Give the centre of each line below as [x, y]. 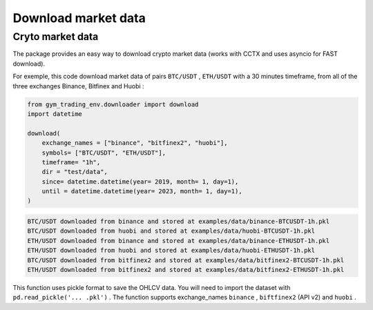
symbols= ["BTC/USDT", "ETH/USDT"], [104, 153]
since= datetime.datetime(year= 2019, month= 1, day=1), [140, 182]
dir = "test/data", [75, 172]
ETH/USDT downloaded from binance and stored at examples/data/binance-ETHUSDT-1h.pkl [179, 241]
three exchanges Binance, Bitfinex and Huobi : [78, 86]
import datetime [55, 114]
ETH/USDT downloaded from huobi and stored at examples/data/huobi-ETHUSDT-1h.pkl [171, 251]
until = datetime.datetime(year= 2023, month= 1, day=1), [142, 191]
